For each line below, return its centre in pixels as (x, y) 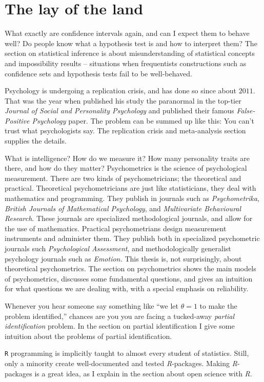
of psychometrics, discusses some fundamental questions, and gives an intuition (129, 278)
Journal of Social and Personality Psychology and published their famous (119, 110)
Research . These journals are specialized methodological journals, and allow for (129, 218)
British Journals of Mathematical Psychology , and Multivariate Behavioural (123, 208)
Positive (17, 120)
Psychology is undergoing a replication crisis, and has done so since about (120, 91)
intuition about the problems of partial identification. (88, 336)
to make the (218, 305)
